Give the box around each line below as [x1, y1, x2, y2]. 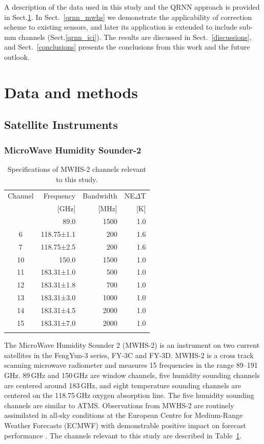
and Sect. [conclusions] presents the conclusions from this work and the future [4, 41, 250, 52]
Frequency [43, 190, 76, 201]
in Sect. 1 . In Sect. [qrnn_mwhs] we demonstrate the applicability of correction [4, 11, 252, 22]
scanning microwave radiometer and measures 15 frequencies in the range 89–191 [4, 360, 258, 370]
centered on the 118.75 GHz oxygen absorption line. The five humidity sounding [4, 390, 255, 401]
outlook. [4, 51, 30, 62]
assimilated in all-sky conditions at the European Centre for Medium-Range [4, 410, 243, 420]
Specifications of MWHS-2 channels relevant [7, 163, 146, 174]
